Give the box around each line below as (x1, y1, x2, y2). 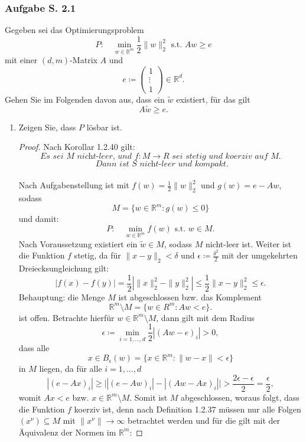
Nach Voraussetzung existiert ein (18, 237, 138, 250)
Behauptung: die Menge (18, 290, 105, 303)
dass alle (18, 342, 50, 354)
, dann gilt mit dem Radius (156, 311, 255, 323)
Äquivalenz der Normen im (18, 425, 116, 438)
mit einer (5, 54, 38, 66)
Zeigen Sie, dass (18, 120, 76, 133)
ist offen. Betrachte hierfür (18, 311, 115, 323)
